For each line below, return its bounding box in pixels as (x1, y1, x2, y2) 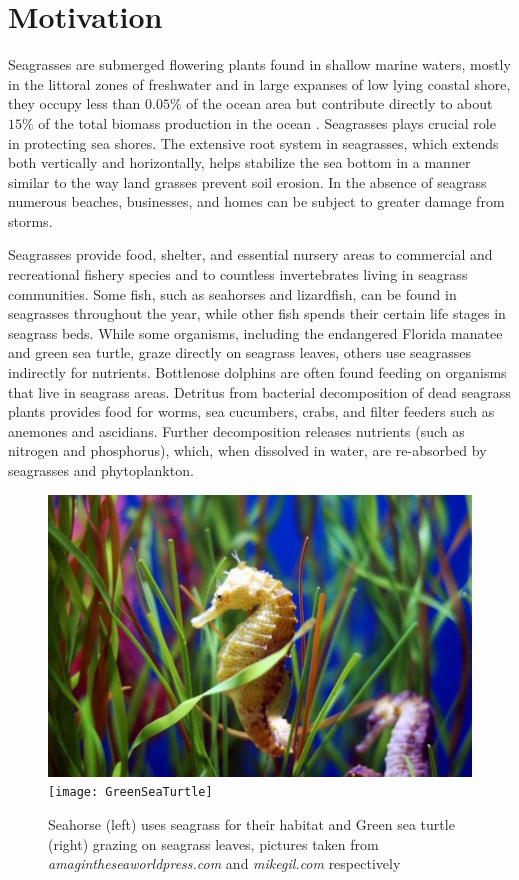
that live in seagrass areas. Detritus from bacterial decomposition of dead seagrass (8, 381, 511, 402)
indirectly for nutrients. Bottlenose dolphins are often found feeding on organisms (8, 362, 507, 383)
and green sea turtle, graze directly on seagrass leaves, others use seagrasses (8, 342, 472, 363)
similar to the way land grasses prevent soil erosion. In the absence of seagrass (8, 171, 487, 192)
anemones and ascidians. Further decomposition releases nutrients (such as (8, 420, 465, 441)
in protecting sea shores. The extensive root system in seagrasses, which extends (8, 132, 499, 153)
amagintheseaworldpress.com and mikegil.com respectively (48, 853, 401, 874)
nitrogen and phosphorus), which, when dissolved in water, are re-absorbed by (8, 440, 487, 461)
